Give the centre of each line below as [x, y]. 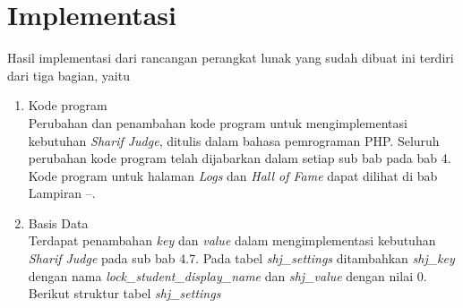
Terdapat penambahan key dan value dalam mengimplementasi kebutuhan [232, 240]
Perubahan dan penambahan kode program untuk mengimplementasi [218, 122]
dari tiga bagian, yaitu [69, 75]
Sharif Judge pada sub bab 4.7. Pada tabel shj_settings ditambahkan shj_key [241, 258]
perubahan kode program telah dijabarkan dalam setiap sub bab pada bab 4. [240, 158]
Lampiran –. [62, 193]
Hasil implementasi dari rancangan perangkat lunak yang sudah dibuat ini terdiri [231, 58]
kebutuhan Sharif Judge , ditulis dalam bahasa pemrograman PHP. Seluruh [234, 140]
